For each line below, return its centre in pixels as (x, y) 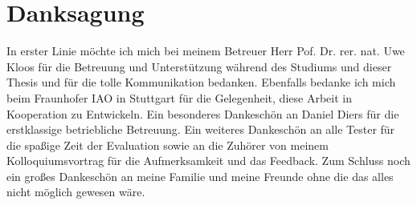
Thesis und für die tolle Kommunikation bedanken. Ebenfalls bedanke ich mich (201, 82)
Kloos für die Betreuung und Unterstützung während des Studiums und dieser (199, 66)
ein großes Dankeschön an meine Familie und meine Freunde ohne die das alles (200, 176)
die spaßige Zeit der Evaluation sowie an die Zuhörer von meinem (168, 145)
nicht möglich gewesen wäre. (76, 192)
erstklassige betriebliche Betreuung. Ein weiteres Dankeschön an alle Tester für (201, 129)
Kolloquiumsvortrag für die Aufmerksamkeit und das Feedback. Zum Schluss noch (208, 161)
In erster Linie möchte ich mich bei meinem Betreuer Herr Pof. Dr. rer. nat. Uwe (206, 51)
